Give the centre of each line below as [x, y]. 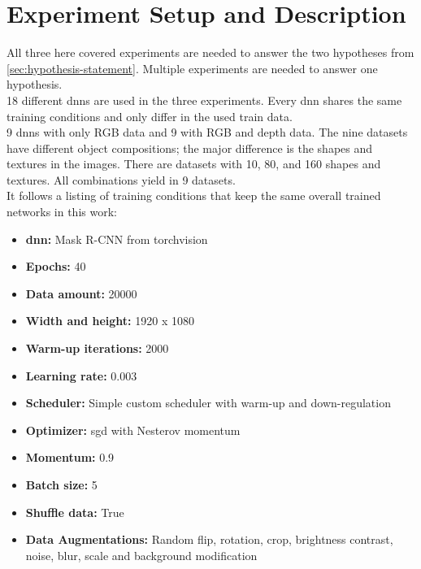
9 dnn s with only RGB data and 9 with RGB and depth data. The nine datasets [207, 132]
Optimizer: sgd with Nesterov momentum [133, 430]
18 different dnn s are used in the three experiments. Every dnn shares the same [204, 100]
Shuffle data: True [75, 512]
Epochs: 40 [56, 266]
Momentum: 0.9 [70, 457]
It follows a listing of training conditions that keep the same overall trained [194, 195]
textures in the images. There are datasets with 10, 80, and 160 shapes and [194, 164]
